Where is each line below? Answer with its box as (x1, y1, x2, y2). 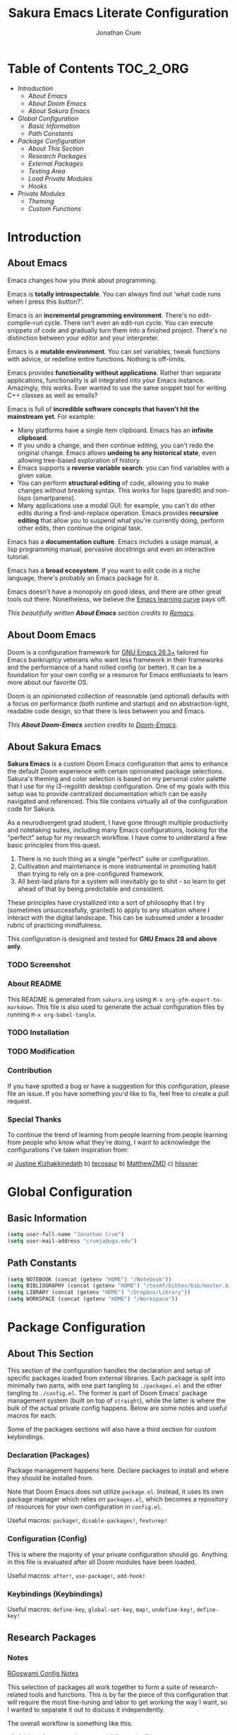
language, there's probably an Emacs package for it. (7, 573, 160, 582)
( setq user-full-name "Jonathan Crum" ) (7, 1230, 125, 1238)
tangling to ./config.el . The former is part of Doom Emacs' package (7, 1389, 207, 1397)
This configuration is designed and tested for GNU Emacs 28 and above (7, 935, 217, 943)
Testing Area (28, 166, 66, 175)
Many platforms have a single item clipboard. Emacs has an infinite (17, 426, 214, 434)
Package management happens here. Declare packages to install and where (7, 1466, 229, 1475)
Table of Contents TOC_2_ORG (7, 60, 189, 76)
